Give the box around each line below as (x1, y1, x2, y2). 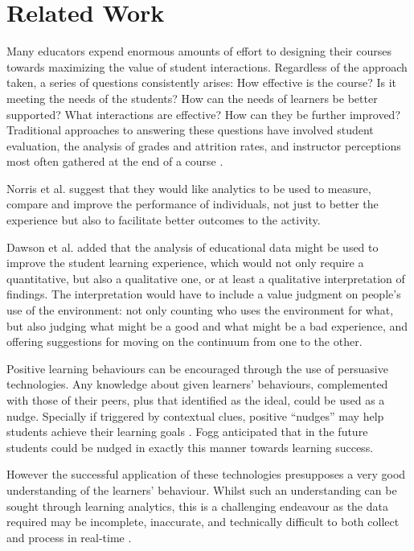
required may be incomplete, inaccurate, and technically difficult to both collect (6, 513, 400, 530)
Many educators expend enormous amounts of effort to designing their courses (6, 43, 391, 60)
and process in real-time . (6, 528, 132, 545)
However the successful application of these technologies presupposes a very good (6, 466, 406, 483)
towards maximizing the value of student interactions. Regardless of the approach (6, 58, 408, 75)
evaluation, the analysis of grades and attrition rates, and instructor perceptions (6, 137, 401, 154)
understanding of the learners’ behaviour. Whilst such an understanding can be (6, 481, 397, 498)
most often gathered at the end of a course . (6, 153, 223, 170)
